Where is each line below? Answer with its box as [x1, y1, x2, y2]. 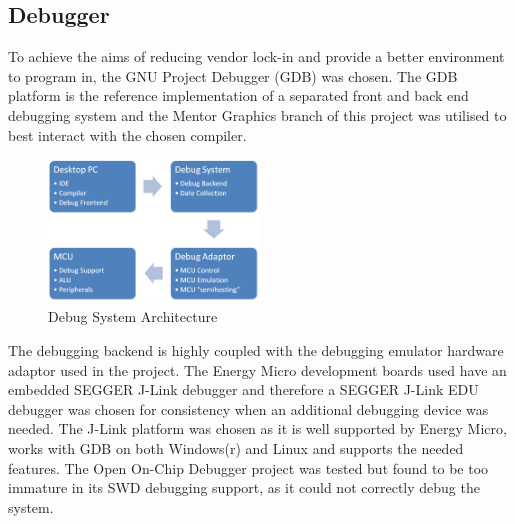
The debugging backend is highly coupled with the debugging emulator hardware [8, 339, 504, 360]
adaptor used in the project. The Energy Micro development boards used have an [8, 359, 507, 380]
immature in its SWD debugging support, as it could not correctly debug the [8, 477, 480, 498]
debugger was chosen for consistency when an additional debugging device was [8, 398, 489, 419]
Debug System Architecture [48, 306, 218, 327]
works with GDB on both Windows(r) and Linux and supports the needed [8, 437, 464, 458]
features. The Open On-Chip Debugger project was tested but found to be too [8, 457, 489, 478]
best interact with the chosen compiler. [8, 124, 247, 145]
